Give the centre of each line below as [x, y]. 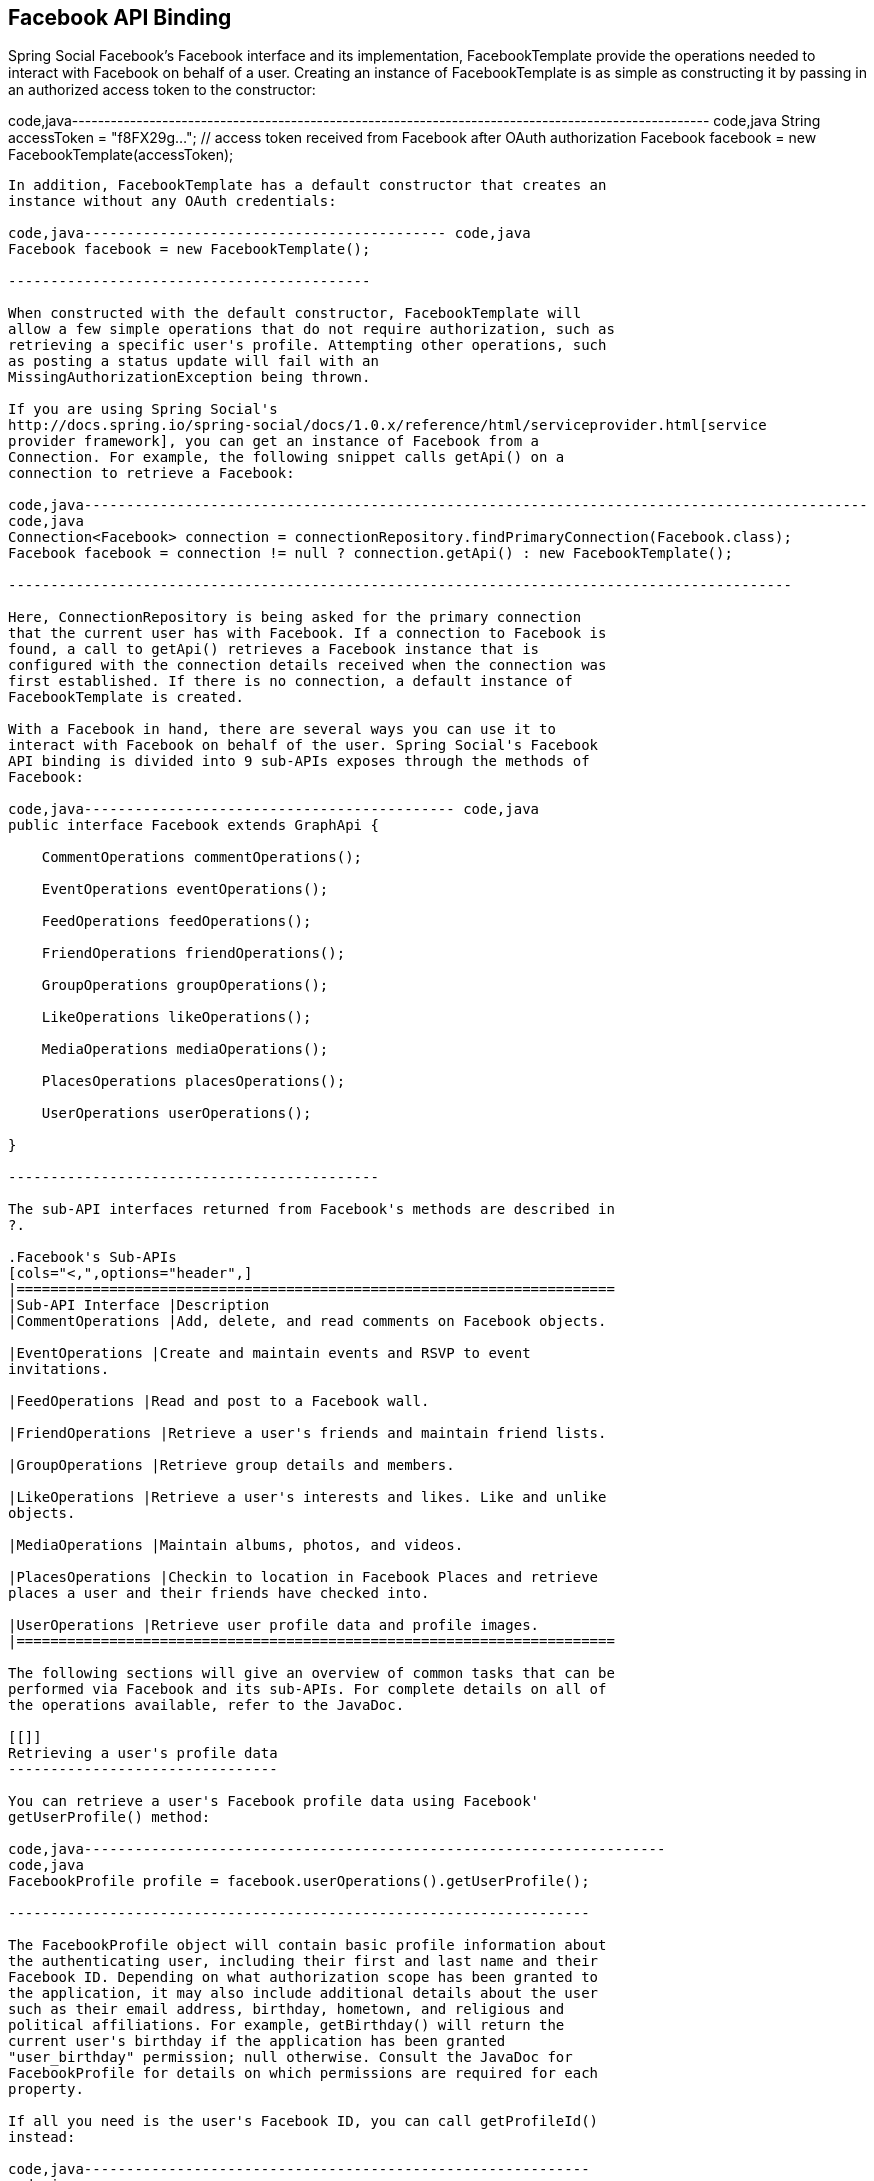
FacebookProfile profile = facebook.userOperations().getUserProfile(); [299, 1881]
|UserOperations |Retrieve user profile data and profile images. [274, 1625]
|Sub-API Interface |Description [139, 1305]
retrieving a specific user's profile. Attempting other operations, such [307, 345]
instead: [42, 2137]
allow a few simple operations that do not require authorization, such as [311, 329]
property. [46, 2089]
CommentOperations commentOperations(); [202, 857]
